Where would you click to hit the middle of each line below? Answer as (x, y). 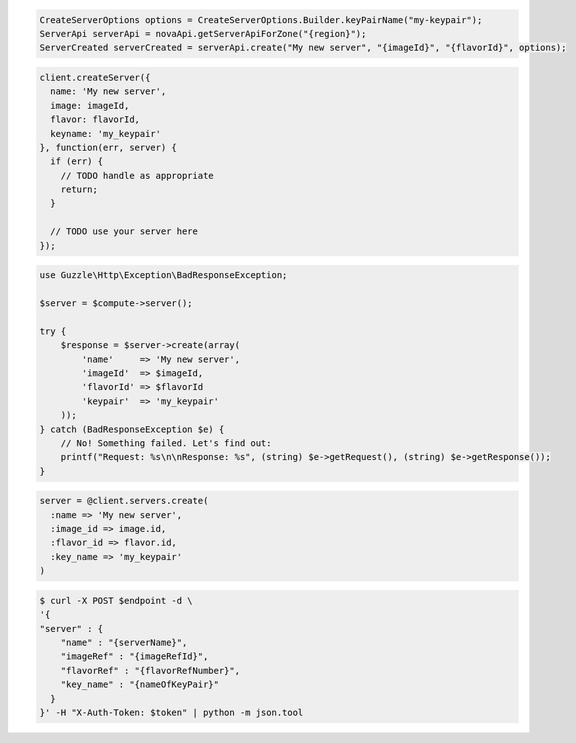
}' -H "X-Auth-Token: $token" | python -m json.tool (171, 712)
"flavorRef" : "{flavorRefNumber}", (150, 670)
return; (79, 189)
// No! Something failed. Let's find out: (166, 443)
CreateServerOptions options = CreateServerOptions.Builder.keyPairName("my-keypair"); (261, 19)
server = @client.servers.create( (124, 501)
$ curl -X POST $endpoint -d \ (116, 600)
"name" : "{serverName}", (124, 642)
